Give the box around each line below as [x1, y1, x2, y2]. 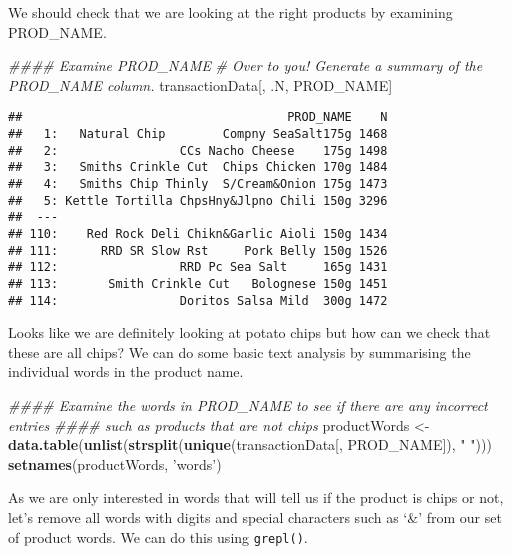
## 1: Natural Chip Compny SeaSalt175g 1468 [8, 127, 388, 142]
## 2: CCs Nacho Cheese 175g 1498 [8, 143, 388, 158]
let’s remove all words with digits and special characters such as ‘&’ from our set [8, 507, 502, 527]
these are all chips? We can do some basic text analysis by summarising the [8, 341, 471, 362]
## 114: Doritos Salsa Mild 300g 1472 [8, 293, 388, 308]
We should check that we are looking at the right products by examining [8, 2, 453, 22]
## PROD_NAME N [8, 110, 388, 125]
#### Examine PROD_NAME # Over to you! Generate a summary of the [8, 55, 483, 76]
